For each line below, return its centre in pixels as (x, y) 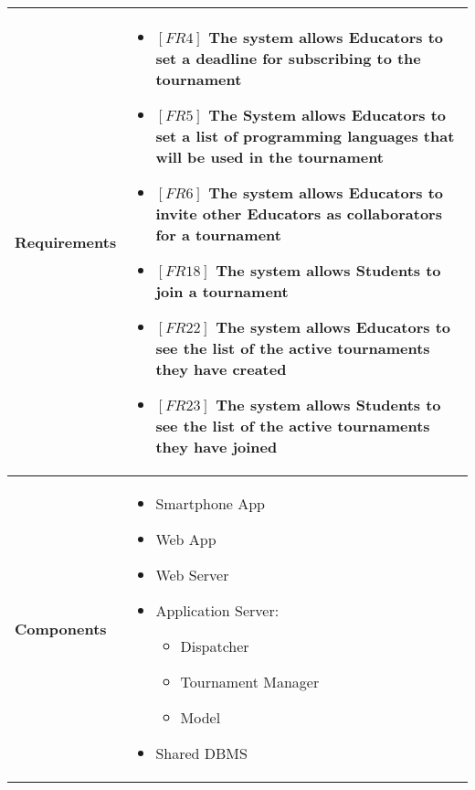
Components (61, 628)
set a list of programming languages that (305, 136)
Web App (186, 539)
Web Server (192, 575)
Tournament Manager (250, 682)
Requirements (66, 242)
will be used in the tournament (270, 157)
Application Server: (217, 610)
